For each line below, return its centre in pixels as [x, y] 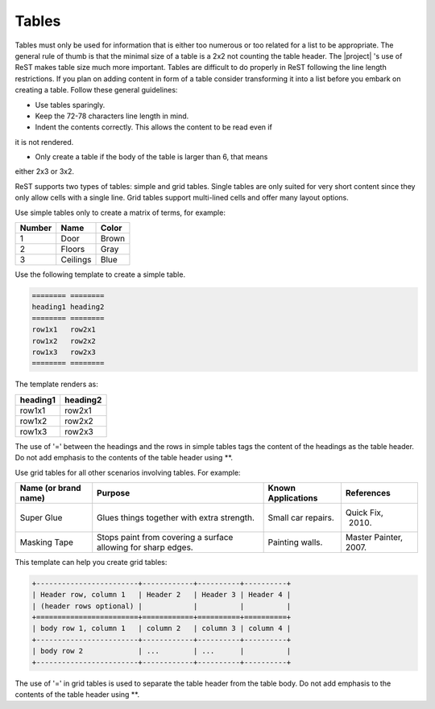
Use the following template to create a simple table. [100, 274]
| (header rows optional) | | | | [162, 606]
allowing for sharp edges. [145, 547]
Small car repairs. [301, 517]
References [368, 493]
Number [36, 228]
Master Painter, [374, 537]
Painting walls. [295, 542]
